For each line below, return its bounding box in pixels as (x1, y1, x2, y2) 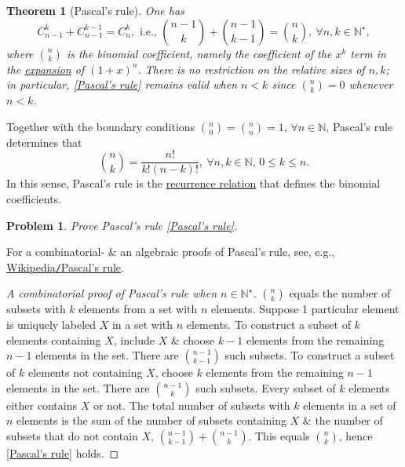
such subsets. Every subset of (195, 379, 336, 396)
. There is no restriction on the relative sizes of (137, 60, 365, 77)
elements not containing (27, 364, 143, 381)
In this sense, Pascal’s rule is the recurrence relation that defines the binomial (6, 175, 381, 192)
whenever (348, 76, 393, 93)
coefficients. (6, 191, 62, 207)
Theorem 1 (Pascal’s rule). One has (6, 2, 184, 18)
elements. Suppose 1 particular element (211, 301, 400, 317)
